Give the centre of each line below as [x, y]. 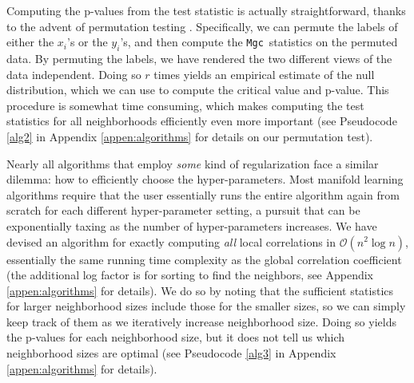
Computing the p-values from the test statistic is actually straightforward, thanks [206, 10]
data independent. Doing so [74, 74]
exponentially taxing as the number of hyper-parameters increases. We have [192, 225]
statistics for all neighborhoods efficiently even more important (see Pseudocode [202, 121]
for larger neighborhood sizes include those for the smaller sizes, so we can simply [206, 306]
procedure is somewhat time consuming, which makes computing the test [185, 105]
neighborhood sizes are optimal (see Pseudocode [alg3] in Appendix [171, 353]
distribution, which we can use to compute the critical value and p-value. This [198, 90]
